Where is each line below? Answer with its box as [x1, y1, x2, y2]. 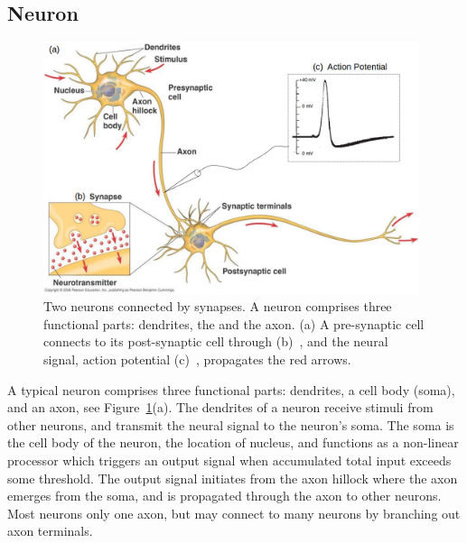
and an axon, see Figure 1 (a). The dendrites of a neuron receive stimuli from [7, 398, 434, 417]
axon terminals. [7, 521, 93, 540]
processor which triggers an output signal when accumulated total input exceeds [7, 450, 452, 469]
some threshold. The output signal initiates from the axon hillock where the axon [7, 468, 458, 487]
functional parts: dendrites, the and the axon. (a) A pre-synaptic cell [43, 314, 425, 333]
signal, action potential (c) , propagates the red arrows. [43, 349, 351, 368]
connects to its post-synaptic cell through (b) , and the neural [43, 332, 388, 351]
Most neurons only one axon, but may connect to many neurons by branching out [7, 503, 461, 522]
